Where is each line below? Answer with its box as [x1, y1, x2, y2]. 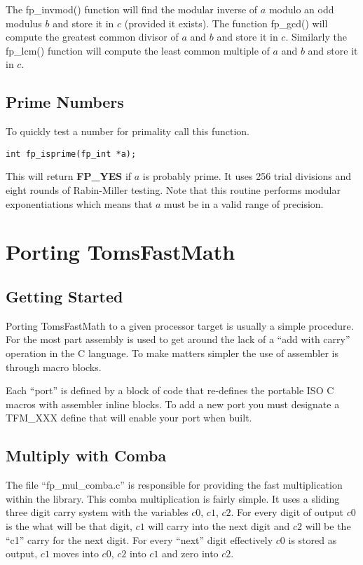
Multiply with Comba [6, 445, 167, 466]
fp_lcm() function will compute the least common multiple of [6, 43, 270, 57]
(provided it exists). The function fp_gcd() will [124, 15, 328, 30]
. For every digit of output [231, 505, 344, 519]
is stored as [288, 532, 337, 547]
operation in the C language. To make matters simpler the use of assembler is [6, 345, 339, 360]
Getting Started [6, 285, 123, 307]
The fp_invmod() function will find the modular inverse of [6, 2, 258, 16]
